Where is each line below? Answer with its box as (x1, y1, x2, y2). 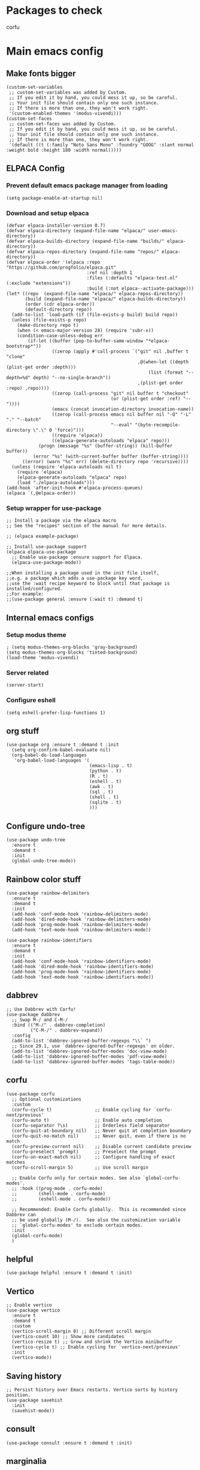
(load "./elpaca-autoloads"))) (17, 479, 95, 486)
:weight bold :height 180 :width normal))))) (6, 147, 122, 153)
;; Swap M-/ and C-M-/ (11, 1017, 68, 1023)
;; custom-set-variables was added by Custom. (8, 89, 128, 95)
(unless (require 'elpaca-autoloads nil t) (11, 464, 122, 470)
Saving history (6, 1371, 62, 1381)
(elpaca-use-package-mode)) (11, 560, 82, 566)
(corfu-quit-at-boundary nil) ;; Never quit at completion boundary (11, 1128, 192, 1134)
